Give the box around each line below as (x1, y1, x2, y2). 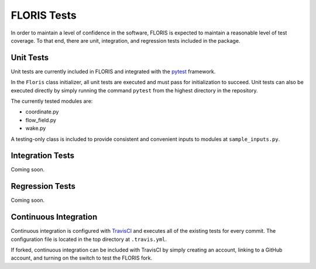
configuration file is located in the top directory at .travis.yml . (11, 236, 167, 243)
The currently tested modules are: (11, 98, 93, 105)
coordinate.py (25, 108, 59, 115)
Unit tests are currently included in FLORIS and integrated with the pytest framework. (11, 68, 216, 75)
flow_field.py (25, 116, 57, 123)
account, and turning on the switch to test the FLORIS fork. (11, 254, 153, 261)
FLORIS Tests (11, 9, 77, 22)
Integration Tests (11, 151, 74, 161)
